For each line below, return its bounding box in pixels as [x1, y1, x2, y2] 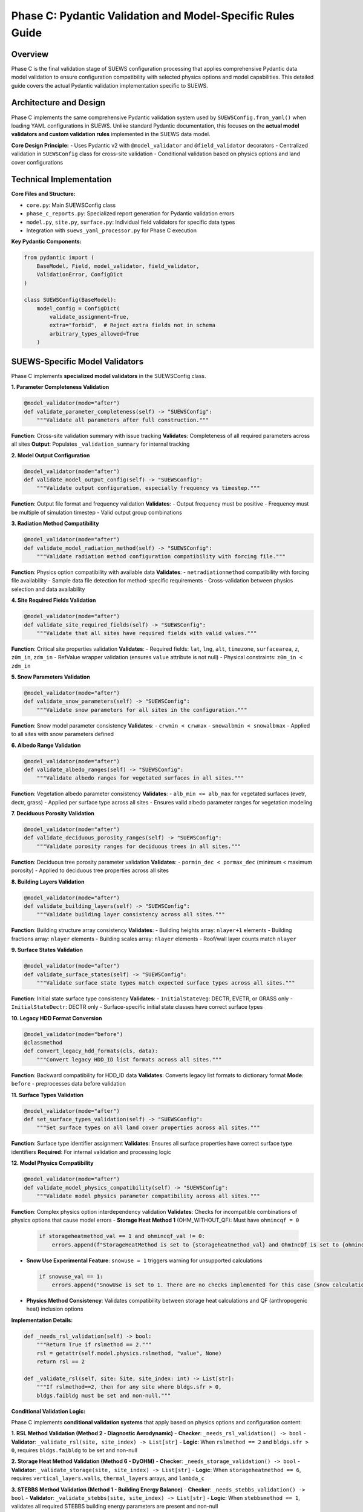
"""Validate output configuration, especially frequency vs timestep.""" [36, 484, 260, 492]
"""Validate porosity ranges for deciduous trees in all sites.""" [36, 842, 241, 850]
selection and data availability [11, 585, 85, 593]
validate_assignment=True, [49, 313, 129, 321]
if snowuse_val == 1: [39, 1273, 103, 1280]
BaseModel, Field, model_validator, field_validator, [36, 262, 200, 269]
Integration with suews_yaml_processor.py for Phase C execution [26, 227, 197, 234]
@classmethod [24, 1039, 63, 1046]
